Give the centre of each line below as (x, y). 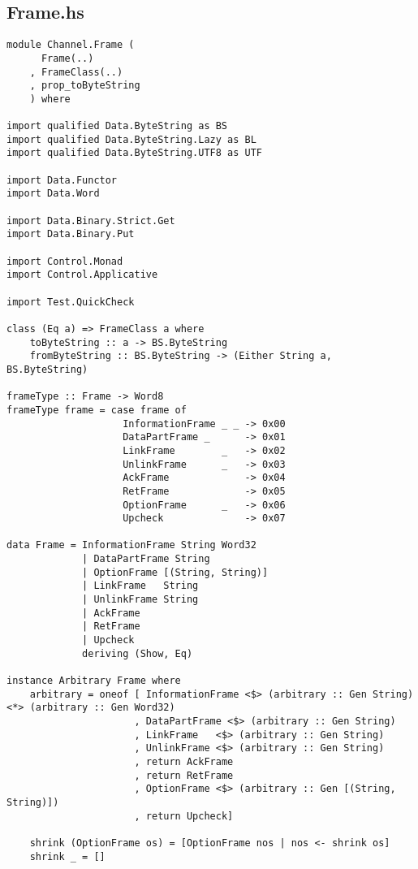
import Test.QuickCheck (71, 302)
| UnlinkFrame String (140, 600)
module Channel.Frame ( (71, 45)
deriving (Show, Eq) (138, 653)
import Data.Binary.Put (71, 234)
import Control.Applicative (82, 275)
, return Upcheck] (184, 816)
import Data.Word (53, 194)
